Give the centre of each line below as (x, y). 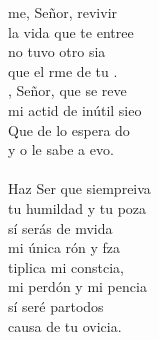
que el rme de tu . (63, 70)
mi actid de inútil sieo (75, 109)
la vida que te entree (71, 31)
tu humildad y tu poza (77, 207)
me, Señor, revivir (63, 12)
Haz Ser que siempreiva (79, 188)
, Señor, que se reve (67, 90)
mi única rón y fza (64, 247)
